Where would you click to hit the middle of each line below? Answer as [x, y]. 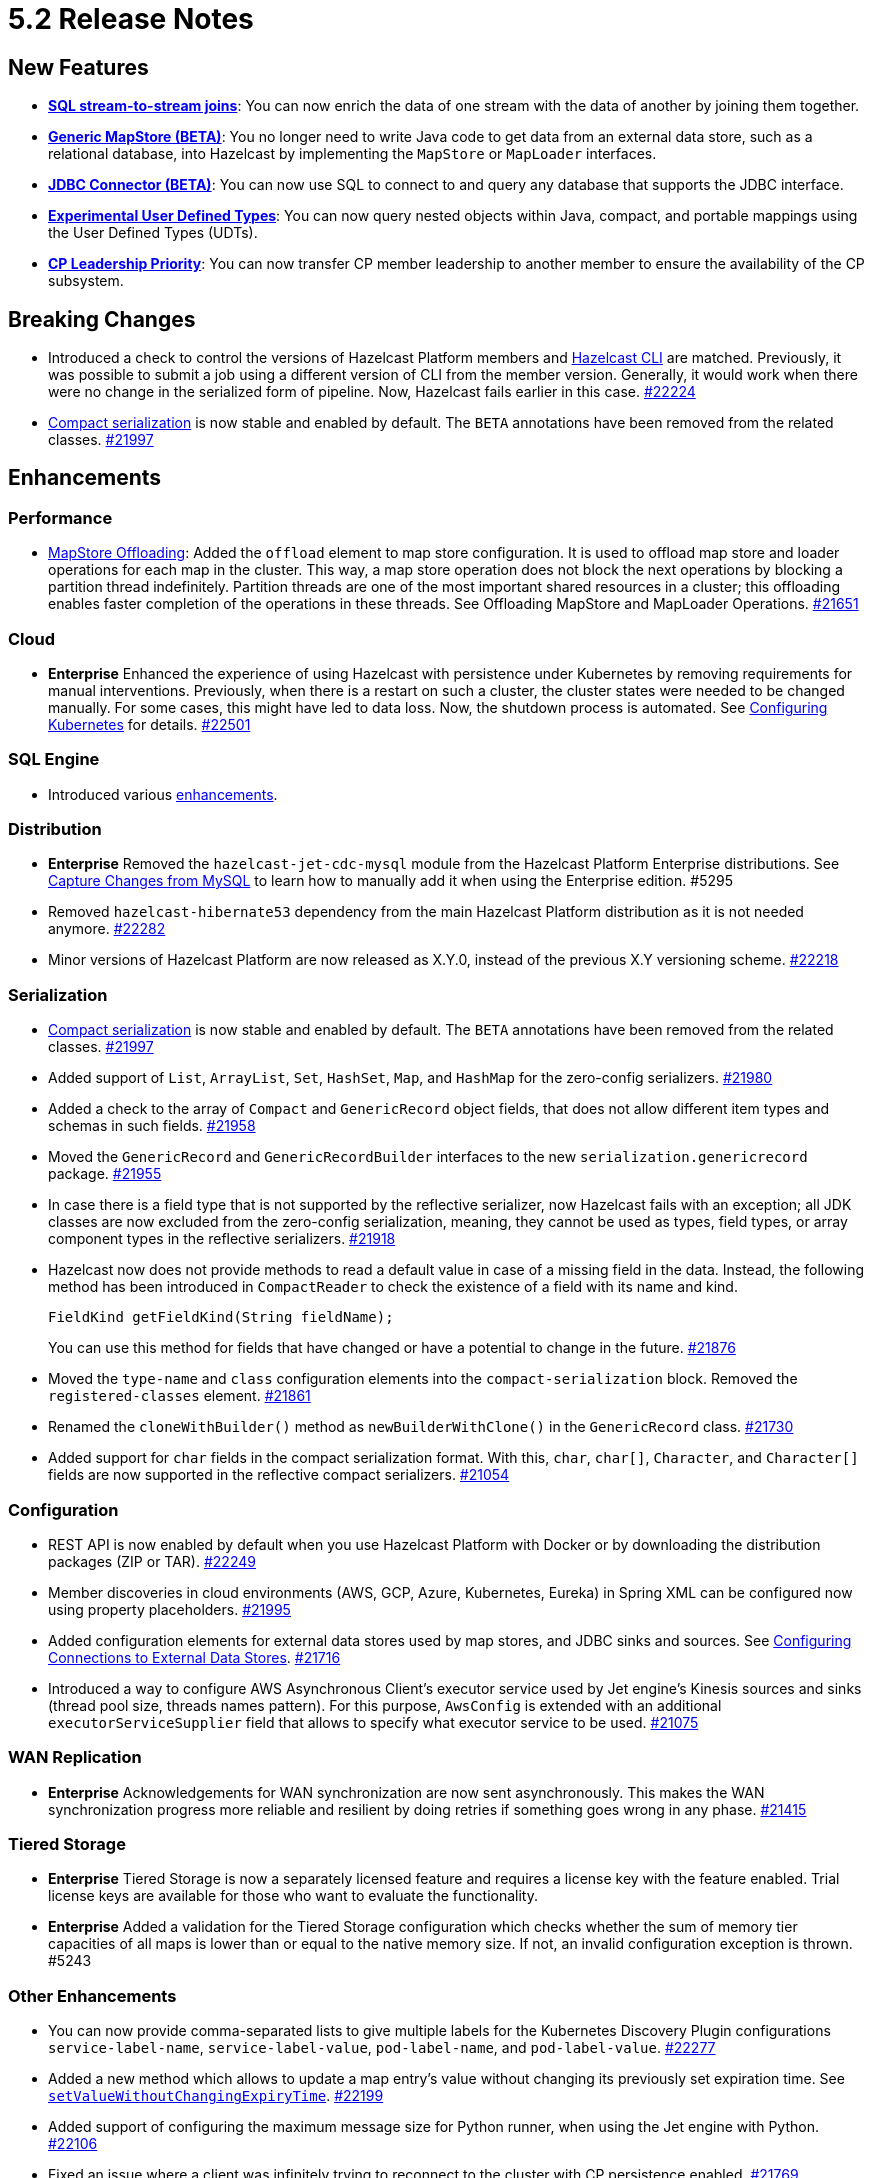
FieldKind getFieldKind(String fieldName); [221, 1317]
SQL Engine [54, 759]
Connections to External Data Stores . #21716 [194, 1657]
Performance [60, 517]
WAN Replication [75, 1757]
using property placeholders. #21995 [169, 1609]
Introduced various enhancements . [163, 794]
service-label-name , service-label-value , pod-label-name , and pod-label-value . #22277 [382, 2048]
